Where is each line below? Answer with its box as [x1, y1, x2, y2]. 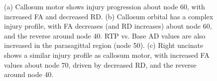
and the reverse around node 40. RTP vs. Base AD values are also [4, 30, 206, 40]
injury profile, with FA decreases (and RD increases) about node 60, [4, 21, 212, 31]
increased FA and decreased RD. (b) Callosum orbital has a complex [4, 11, 214, 21]
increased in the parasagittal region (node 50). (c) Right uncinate [4, 40, 204, 50]
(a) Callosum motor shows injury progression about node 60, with [4, 1, 205, 11]
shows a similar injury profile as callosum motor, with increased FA [4, 49, 210, 60]
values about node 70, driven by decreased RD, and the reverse [4, 59, 197, 70]
